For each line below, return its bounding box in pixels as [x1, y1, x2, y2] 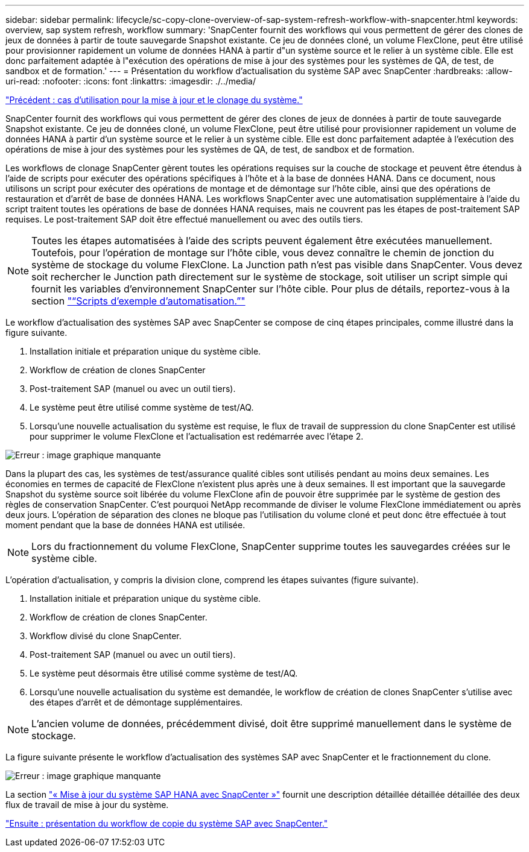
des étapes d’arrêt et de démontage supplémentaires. [30, 697, 243, 707]
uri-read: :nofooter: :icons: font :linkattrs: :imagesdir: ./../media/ [5, 76, 256, 86]
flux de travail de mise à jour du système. [5, 800, 169, 810]
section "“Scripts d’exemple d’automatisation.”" [31, 295, 245, 307]
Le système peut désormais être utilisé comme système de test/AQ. [30, 668, 298, 678]
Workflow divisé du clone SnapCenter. [30, 631, 182, 641]
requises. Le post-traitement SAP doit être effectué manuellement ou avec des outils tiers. [5, 214, 363, 224]
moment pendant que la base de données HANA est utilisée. [5, 520, 245, 530]
